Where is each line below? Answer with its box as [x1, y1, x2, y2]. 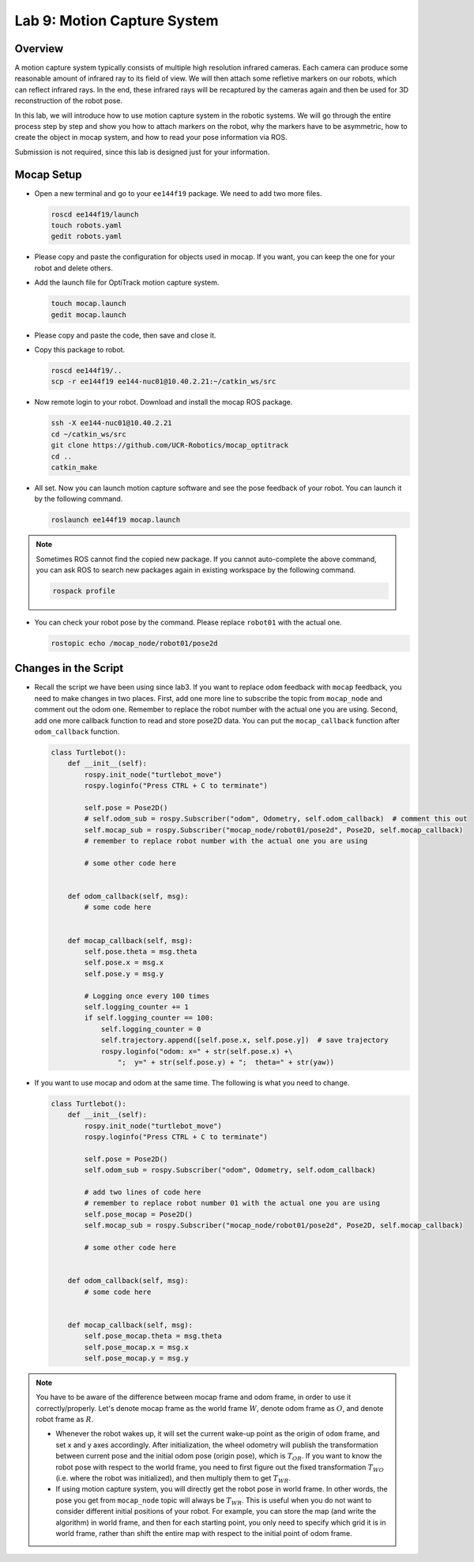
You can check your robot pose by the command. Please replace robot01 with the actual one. [34, 617, 343, 627]
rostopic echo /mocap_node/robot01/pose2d [51, 639, 218, 647]
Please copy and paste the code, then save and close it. [34, 330, 216, 340]
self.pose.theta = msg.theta [84, 947, 197, 956]
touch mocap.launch [51, 299, 126, 308]
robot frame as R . [36, 1415, 94, 1424]
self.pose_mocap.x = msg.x [84, 1342, 189, 1352]
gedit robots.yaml [51, 232, 122, 241]
